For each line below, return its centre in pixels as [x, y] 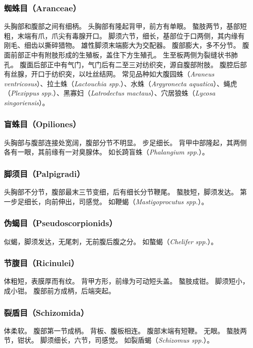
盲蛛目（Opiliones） [42, 124]
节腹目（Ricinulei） [42, 263]
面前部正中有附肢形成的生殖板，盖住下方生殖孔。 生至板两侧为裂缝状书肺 [121, 55]
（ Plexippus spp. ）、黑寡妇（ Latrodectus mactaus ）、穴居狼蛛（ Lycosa [110, 93]
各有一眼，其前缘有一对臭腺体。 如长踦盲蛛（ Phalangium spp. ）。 [107, 152]
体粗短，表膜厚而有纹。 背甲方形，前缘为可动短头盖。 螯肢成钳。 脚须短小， [126, 281]
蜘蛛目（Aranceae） [43, 8]
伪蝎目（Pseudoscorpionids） [61, 223]
